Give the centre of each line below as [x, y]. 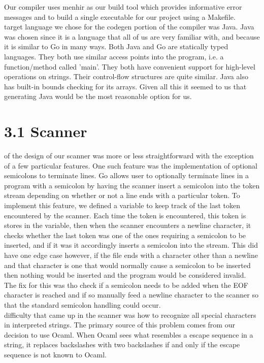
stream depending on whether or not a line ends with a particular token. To [122, 195]
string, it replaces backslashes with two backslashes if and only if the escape [122, 344]
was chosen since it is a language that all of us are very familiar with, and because [132, 36]
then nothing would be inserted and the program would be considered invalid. [125, 275]
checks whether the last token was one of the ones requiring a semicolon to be [125, 235]
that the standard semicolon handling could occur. [82, 304]
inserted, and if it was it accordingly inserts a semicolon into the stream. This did [131, 245]
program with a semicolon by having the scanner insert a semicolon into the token [132, 185]
